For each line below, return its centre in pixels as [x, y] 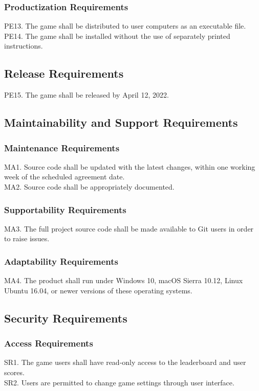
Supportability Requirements [65, 209]
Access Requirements [49, 343]
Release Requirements [64, 73]
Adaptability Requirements [61, 261]
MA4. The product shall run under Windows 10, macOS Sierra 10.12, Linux [124, 280]
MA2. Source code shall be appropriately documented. [89, 186]
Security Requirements [66, 318]
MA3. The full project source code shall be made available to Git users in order [129, 228]
